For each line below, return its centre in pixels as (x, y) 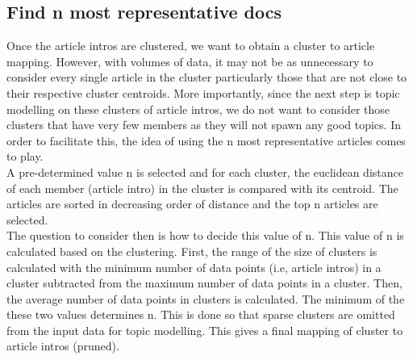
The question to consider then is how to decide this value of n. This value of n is (205, 235)
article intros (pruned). (63, 346)
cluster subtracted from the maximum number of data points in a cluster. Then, (204, 283)
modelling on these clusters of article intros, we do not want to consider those (198, 109)
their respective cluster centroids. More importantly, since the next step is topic (203, 92)
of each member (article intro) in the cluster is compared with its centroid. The (202, 188)
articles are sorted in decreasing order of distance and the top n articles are (192, 204)
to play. (25, 156)
